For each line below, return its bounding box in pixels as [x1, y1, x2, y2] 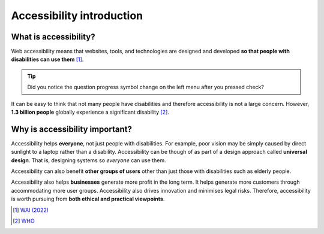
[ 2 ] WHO [13, 217, 35, 224]
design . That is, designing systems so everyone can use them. [11, 156, 166, 164]
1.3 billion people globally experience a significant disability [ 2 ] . [11, 108, 169, 116]
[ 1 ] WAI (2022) [13, 206, 49, 214]
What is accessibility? [11, 32, 95, 42]
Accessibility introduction [11, 9, 143, 22]
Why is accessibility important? [11, 124, 132, 134]
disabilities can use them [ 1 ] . [11, 56, 84, 63]
